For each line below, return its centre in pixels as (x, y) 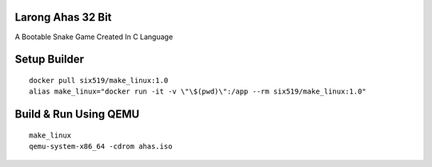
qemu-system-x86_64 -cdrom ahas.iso (101, 147)
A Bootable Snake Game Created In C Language (94, 37)
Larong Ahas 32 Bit (63, 17)
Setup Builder (49, 60)
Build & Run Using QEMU (77, 115)
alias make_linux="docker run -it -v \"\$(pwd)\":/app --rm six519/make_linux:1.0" (198, 91)
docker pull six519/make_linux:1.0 (99, 80)
